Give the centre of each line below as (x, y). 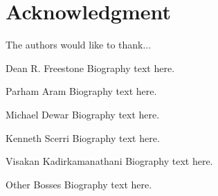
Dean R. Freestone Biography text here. (90, 68)
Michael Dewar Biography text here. (83, 114)
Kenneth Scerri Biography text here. (83, 137)
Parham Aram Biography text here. (81, 91)
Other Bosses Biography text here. (79, 184)
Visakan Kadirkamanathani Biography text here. (109, 161)
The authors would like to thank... (79, 45)
